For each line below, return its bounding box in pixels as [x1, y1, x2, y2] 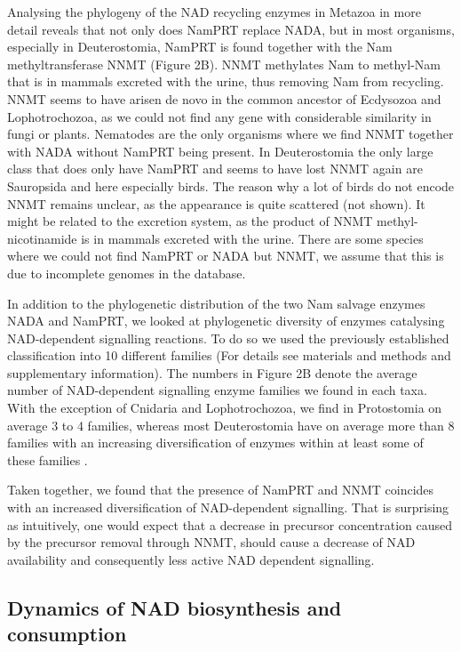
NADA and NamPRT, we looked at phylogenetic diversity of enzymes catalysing [7, 311, 445, 330]
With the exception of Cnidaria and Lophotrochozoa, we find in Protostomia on [7, 398, 442, 417]
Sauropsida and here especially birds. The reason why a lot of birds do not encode [7, 176, 455, 195]
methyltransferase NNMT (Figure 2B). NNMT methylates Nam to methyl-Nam [7, 54, 441, 73]
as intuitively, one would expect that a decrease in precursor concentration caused [7, 515, 452, 534]
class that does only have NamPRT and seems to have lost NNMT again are [7, 159, 423, 178]
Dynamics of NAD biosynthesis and [7, 593, 342, 621]
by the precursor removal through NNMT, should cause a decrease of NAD [7, 533, 416, 551]
